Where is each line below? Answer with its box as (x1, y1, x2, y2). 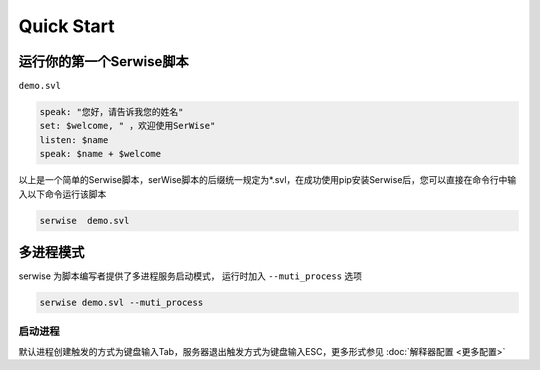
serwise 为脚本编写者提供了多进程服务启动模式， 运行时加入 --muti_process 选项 (18, 270, 363, 282)
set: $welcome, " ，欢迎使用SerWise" (39, 120, 216, 132)
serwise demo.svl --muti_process (39, 297, 204, 309)
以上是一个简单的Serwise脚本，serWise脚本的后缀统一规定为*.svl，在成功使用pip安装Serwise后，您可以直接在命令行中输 (18, 174, 517, 186)
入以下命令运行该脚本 (18, 188, 107, 200)
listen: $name (39, 134, 109, 145)
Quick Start (18, 15, 115, 37)
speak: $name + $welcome (39, 148, 162, 160)
